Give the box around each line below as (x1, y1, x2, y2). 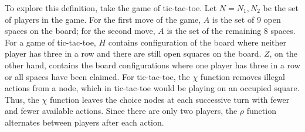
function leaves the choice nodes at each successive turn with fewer (49, 93, 290, 105)
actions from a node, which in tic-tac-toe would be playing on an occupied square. (5, 82, 300, 94)
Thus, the (5, 93, 39, 105)
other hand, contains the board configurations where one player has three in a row (5, 58, 300, 71)
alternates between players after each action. (5, 116, 164, 128)
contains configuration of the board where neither (108, 36, 286, 48)
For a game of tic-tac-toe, (5, 36, 96, 48)
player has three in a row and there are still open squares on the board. (5, 47, 262, 60)
